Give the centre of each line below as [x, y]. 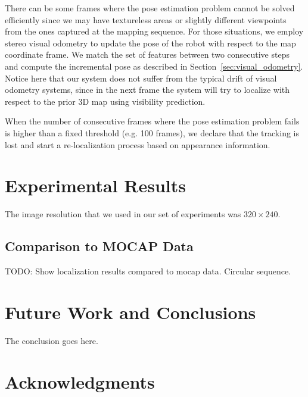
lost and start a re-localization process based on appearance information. [138, 144]
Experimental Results [95, 185]
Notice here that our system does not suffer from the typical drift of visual [141, 78]
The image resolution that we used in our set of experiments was [123, 214]
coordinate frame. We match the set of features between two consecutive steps [147, 54]
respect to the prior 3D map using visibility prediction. [105, 101]
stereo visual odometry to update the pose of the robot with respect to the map [150, 43]
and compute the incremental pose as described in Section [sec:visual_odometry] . [154, 66]
